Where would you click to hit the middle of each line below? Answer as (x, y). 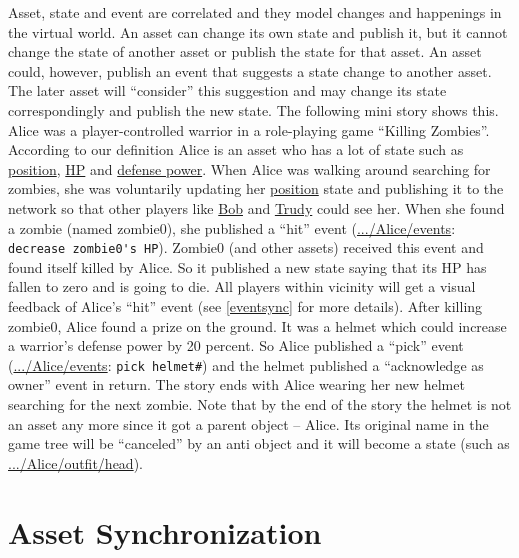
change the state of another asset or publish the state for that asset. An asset (245, 51)
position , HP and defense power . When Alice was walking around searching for (249, 168)
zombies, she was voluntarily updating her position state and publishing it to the (256, 188)
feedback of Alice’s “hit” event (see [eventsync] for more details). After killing (245, 305)
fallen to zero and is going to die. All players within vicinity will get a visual (242, 286)
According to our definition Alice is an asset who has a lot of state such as (236, 149)
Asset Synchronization (165, 531)
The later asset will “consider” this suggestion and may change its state (227, 90)
